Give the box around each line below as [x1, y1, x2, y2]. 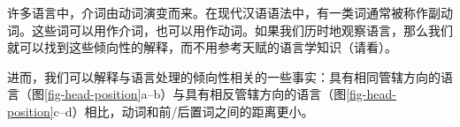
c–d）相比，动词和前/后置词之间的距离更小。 [53, 101, 314, 120]
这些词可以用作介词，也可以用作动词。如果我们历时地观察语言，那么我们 [31, 20, 453, 39]
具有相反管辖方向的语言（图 [185, 85, 347, 103]
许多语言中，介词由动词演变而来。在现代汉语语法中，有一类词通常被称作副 [7, 4, 441, 21]
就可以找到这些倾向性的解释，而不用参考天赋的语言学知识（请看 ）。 [7, 38, 397, 56]
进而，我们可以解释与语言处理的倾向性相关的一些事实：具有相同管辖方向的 [7, 67, 441, 86]
